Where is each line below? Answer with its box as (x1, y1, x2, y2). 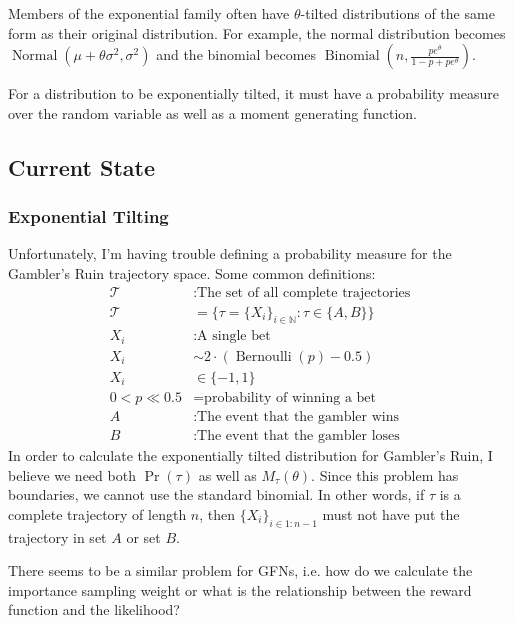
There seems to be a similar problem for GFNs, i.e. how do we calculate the (8, 560, 473, 581)
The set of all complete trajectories (197, 285, 411, 300)
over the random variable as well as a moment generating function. (8, 102, 418, 123)
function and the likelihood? (8, 599, 180, 620)
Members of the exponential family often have (8, 3, 290, 23)
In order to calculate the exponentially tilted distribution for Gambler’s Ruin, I (8, 445, 493, 466)
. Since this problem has (311, 464, 459, 485)
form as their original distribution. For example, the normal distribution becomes (8, 22, 506, 43)
